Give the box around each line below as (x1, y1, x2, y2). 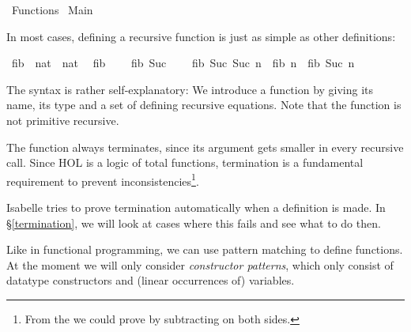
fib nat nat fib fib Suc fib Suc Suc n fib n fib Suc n (11, 55, 355, 71)
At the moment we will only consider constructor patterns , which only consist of (6, 256, 394, 273)
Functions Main (11, 2, 93, 17)
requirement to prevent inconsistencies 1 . (6, 170, 199, 189)
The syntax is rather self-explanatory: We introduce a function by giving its (6, 81, 374, 97)
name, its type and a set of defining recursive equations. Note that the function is (6, 96, 402, 113)
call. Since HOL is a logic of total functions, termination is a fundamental (6, 154, 364, 171)
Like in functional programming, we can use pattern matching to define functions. (6, 241, 403, 258)
